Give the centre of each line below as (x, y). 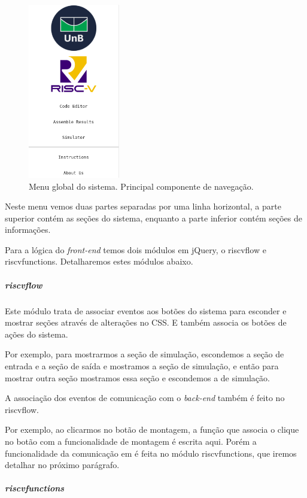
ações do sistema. (37, 334)
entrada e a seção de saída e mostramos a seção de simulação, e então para (142, 366)
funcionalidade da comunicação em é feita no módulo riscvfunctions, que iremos (151, 453)
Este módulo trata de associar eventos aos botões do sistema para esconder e (146, 310)
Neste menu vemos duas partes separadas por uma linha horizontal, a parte (143, 206)
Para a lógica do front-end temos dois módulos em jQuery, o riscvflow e (136, 249)
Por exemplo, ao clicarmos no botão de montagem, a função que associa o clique (152, 429)
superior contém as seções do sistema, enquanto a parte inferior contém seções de (153, 218)
